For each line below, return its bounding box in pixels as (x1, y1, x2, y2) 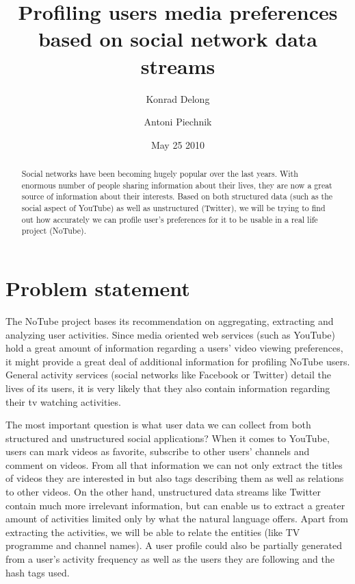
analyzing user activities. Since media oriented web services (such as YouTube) (5, 327, 335, 341)
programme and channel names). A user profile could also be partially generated (5, 538, 343, 552)
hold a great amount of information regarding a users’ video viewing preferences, (5, 341, 343, 355)
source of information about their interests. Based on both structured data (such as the (21, 191, 333, 202)
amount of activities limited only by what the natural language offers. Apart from (5, 511, 348, 526)
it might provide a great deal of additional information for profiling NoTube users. (5, 354, 350, 368)
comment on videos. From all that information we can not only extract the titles (5, 457, 343, 472)
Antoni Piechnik (144, 114, 212, 129)
